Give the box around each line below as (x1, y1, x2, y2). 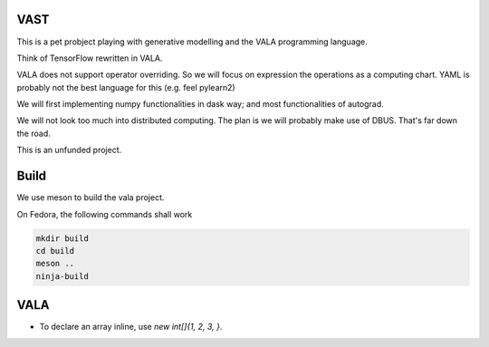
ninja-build (35, 271, 90, 281)
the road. (16, 128, 51, 139)
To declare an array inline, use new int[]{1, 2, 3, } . (39, 322, 223, 333)
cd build (35, 246, 75, 255)
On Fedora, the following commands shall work (16, 208, 193, 219)
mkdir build (35, 233, 90, 244)
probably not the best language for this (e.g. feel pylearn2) (16, 82, 235, 92)
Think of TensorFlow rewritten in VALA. (16, 53, 163, 63)
